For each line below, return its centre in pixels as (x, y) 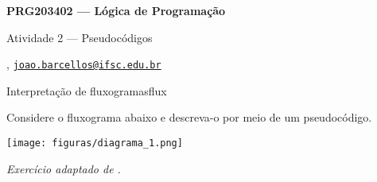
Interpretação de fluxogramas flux (87, 90)
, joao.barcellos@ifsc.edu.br (84, 64)
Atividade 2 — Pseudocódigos (80, 37)
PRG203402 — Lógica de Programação (116, 10)
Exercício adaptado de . (64, 168)
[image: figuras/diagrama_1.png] (95, 143)
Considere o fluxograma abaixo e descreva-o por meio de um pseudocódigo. (189, 117)
